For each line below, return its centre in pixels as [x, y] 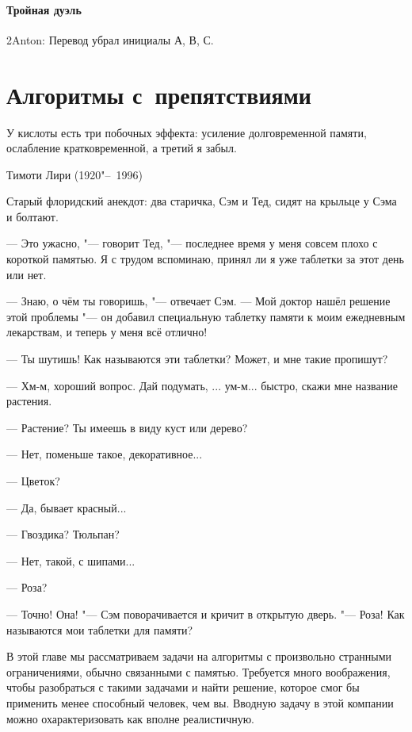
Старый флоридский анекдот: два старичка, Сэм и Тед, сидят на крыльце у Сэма [202, 201]
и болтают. [32, 216]
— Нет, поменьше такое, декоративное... [105, 454]
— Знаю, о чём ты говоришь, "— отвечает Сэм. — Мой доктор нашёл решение [198, 301]
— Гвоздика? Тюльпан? [63, 534]
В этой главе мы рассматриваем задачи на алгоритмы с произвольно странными [199, 656]
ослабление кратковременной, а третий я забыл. [122, 148]
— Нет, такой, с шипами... [71, 560]
